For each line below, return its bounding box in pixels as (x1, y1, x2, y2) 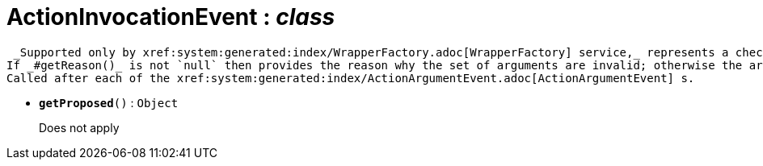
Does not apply (39, 120, 120, 135)
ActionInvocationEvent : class (6, 3, 335, 31)
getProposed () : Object (39, 95, 179, 110)
